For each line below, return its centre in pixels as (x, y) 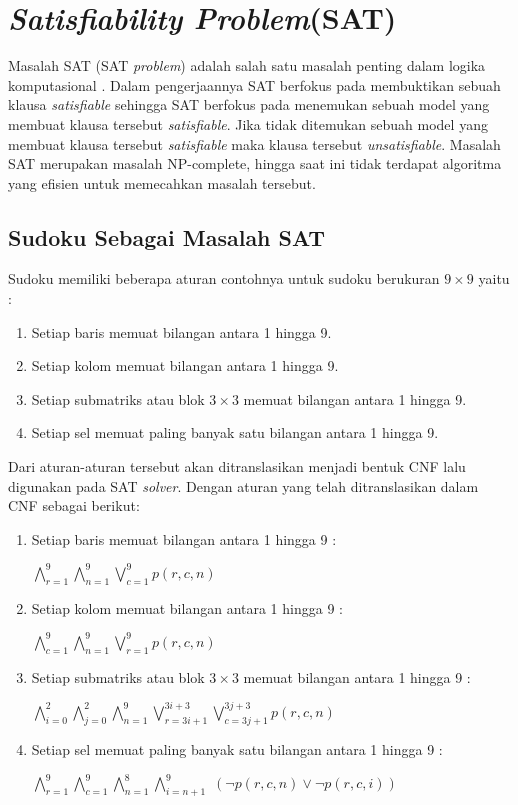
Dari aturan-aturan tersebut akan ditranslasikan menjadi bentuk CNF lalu (237, 466)
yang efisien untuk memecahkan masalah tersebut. (162, 182)
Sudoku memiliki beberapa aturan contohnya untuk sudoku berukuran (224, 278)
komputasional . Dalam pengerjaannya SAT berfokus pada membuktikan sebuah (254, 84)
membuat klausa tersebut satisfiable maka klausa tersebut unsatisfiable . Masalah (254, 143)
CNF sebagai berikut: (74, 505)
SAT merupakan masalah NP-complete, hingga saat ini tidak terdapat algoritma (255, 163)
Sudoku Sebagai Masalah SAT (167, 236)
